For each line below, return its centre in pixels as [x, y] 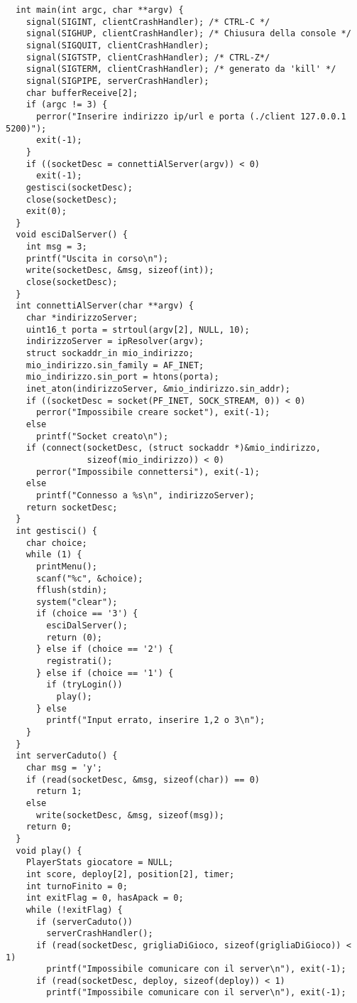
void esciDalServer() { [72, 235]
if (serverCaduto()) [84, 922]
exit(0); [46, 211]
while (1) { [54, 555]
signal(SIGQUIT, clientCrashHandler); [117, 45]
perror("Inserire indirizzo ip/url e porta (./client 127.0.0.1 [191, 116]
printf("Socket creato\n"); [102, 436]
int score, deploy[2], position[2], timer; [130, 874]
